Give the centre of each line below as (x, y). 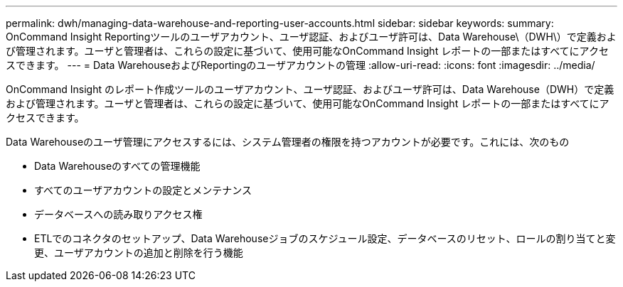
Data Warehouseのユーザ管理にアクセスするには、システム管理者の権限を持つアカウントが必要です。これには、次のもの (288, 142)
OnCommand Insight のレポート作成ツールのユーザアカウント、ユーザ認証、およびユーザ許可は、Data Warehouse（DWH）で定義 (310, 89)
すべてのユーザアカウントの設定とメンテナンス (143, 190)
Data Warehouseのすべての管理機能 (117, 166)
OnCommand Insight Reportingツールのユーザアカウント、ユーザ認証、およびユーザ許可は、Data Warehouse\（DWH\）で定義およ (311, 37)
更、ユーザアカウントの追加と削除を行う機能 (139, 253)
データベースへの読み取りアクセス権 (118, 214)
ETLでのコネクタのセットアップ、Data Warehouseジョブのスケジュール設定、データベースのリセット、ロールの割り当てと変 (325, 238)
